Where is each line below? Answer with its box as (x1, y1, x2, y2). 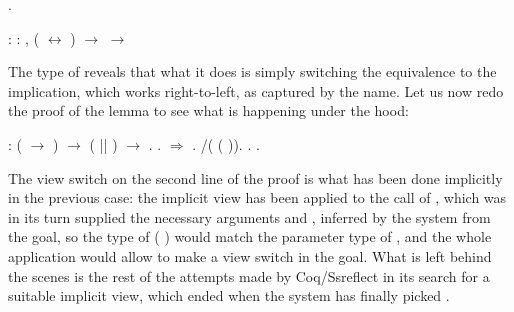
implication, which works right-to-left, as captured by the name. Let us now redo (8, 80, 504, 101)
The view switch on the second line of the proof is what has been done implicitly (8, 167, 503, 188)
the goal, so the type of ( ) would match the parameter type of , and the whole (8, 226, 492, 247)
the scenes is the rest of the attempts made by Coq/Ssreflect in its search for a (8, 265, 490, 286)
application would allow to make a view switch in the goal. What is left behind (8, 245, 492, 266)
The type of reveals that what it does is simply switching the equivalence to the (8, 61, 497, 82)
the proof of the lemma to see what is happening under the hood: (8, 100, 409, 121)
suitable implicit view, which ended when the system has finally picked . (8, 285, 450, 306)
